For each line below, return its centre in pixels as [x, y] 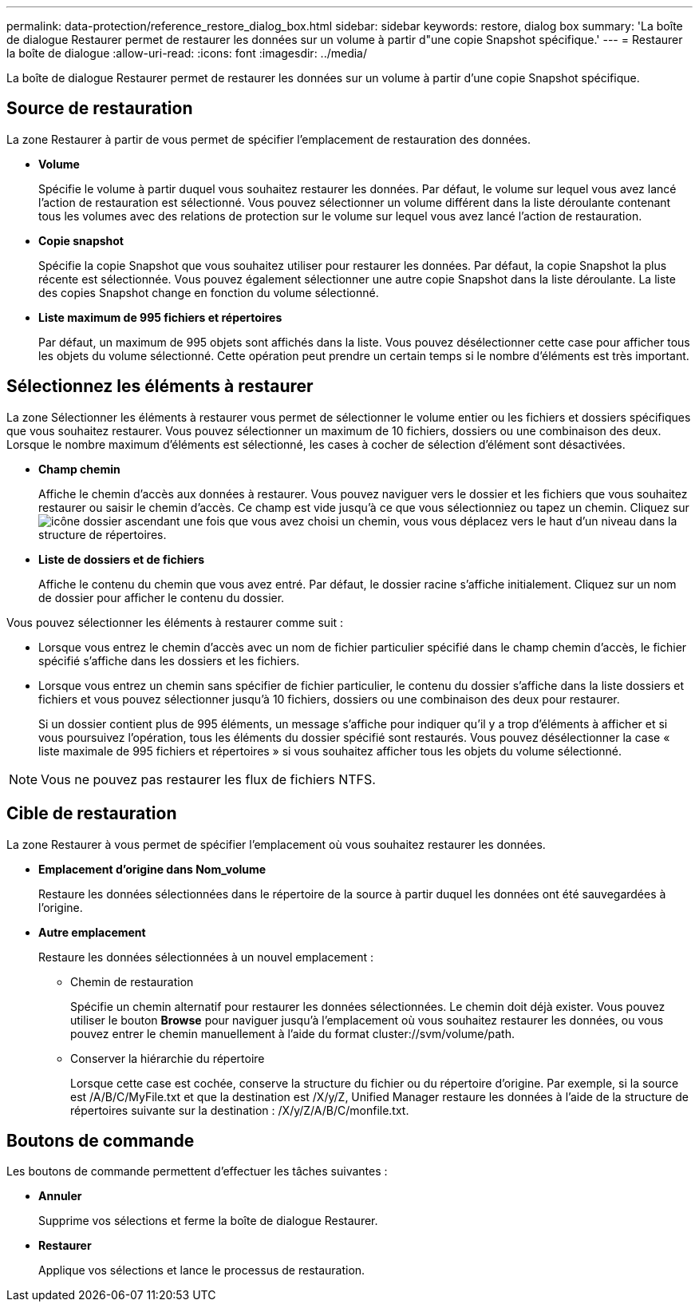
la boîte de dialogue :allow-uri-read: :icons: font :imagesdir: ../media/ [187, 53]
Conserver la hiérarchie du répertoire [168, 1058]
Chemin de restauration [132, 981]
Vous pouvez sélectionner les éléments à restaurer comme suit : [175, 622]
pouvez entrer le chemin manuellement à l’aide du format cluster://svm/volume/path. [292, 1033]
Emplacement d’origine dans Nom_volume [152, 869]
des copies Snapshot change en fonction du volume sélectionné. [209, 292]
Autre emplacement [92, 932]
